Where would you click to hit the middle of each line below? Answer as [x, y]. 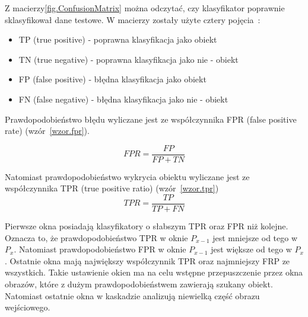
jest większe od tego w [251, 249]
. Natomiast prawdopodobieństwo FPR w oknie [100, 249]
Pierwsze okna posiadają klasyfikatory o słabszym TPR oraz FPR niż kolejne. [147, 226]
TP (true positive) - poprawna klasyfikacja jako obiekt [118, 39]
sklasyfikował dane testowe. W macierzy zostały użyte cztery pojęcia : [133, 19]
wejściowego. [28, 307]
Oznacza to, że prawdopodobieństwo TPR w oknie [96, 237]
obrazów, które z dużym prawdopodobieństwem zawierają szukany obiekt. [139, 284]
